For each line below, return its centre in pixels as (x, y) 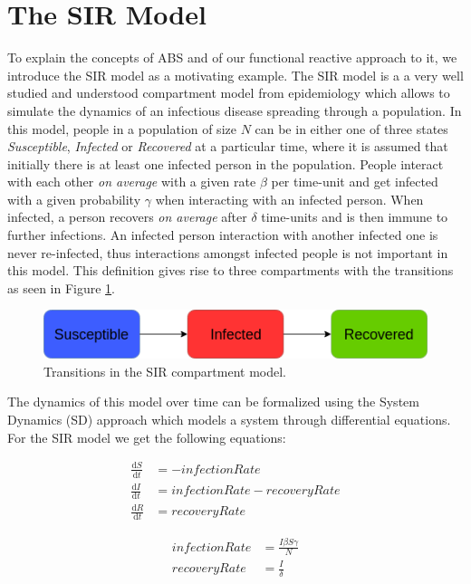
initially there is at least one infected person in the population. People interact (226, 163)
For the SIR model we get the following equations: (147, 437)
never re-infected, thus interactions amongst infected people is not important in (228, 252)
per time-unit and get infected (355, 182)
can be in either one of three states (351, 128)
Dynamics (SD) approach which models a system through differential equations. (229, 419)
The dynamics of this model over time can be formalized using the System (213, 402)
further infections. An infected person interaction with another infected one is (223, 235)
